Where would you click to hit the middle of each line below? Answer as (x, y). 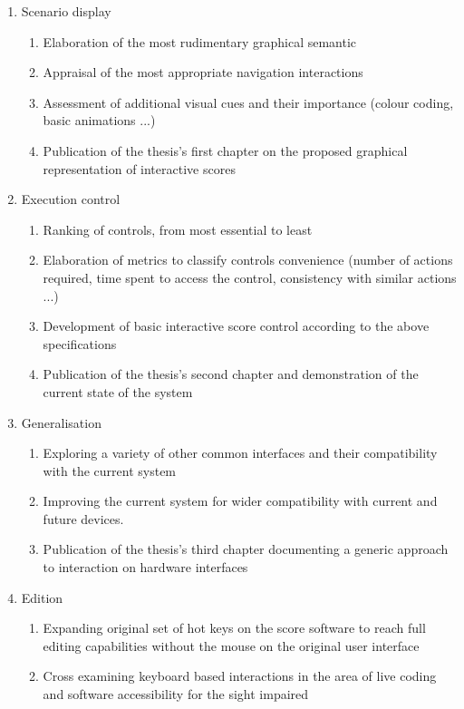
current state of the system (118, 391)
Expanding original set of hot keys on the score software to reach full (234, 628)
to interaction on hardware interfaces (145, 567)
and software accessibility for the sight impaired (176, 694)
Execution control (71, 199)
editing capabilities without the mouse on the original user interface (231, 645)
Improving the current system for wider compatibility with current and (240, 501)
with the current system (110, 470)
